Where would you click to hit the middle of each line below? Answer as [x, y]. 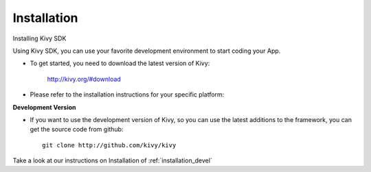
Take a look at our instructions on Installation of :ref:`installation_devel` [112, 160]
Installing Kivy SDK [40, 38]
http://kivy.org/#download [84, 79]
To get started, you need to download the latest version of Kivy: [120, 63]
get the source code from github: [77, 130]
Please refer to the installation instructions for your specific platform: [127, 95]
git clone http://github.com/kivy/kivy [109, 145]
